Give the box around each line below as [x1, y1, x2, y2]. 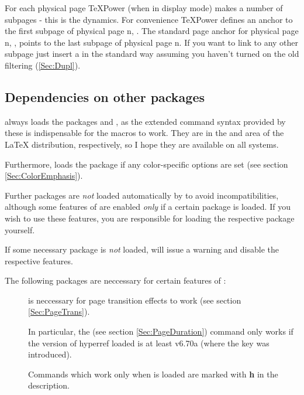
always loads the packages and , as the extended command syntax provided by [5, 115, 286, 127]
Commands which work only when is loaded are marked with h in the [28, 367, 278, 380]
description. [28, 379, 70, 391]
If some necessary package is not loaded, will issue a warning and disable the [5, 243, 279, 256]
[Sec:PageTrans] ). [28, 305, 90, 318]
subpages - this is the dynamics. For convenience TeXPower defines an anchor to [5, 13, 293, 25]
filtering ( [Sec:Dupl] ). [5, 59, 81, 71]
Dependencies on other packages [5, 87, 205, 105]
